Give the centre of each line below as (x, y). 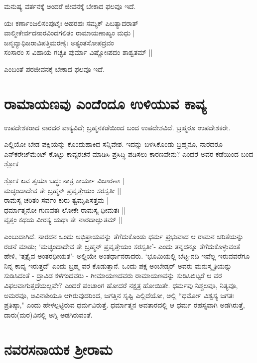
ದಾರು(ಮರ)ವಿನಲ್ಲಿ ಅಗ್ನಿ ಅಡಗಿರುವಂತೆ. (48, 314)
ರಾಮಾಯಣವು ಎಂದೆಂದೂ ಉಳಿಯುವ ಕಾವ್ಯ (105, 103)
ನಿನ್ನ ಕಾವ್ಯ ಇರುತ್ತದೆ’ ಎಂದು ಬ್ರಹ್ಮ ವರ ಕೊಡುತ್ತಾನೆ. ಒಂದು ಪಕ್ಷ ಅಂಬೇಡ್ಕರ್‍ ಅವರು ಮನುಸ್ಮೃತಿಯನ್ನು (118, 265)
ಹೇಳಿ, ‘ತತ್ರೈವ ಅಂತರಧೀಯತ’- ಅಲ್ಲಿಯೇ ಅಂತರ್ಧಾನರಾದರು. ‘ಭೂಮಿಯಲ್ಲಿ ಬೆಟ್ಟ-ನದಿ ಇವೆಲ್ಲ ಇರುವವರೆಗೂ (127, 256)
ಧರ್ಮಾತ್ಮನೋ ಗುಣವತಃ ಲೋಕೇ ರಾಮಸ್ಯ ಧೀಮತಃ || (65, 209)
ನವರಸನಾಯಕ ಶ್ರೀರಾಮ (58, 349)
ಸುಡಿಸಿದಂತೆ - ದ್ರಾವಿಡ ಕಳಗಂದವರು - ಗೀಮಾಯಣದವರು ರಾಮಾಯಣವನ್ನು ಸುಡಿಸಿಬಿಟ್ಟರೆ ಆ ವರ (113, 275)
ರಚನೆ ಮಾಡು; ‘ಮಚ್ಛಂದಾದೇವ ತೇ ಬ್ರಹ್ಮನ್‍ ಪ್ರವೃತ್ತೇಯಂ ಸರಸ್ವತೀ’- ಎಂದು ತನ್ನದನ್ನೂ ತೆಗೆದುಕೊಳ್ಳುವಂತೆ (122, 246)
